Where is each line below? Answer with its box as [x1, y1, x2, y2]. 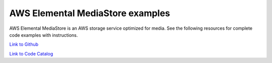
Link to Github [9, 41, 39, 47]
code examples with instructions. [9, 32, 78, 38]
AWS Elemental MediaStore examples [9, 8, 171, 19]
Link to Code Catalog [9, 50, 53, 56]
